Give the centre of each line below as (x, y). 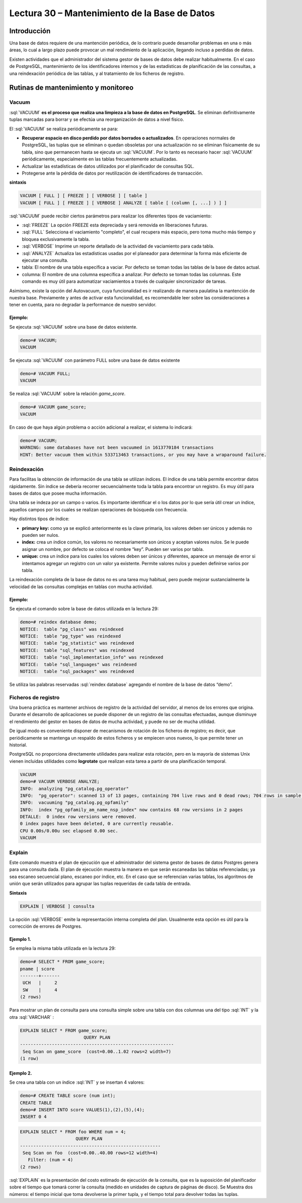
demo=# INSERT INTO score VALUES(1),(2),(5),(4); (82, 1110)
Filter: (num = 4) (51, 1160)
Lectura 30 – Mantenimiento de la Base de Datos (112, 13)
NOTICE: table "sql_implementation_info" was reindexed (92, 657)
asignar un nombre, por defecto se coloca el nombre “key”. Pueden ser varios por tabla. (113, 549)
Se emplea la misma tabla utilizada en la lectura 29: (62, 948)
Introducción (30, 31)
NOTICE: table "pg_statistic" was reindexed (77, 643)
